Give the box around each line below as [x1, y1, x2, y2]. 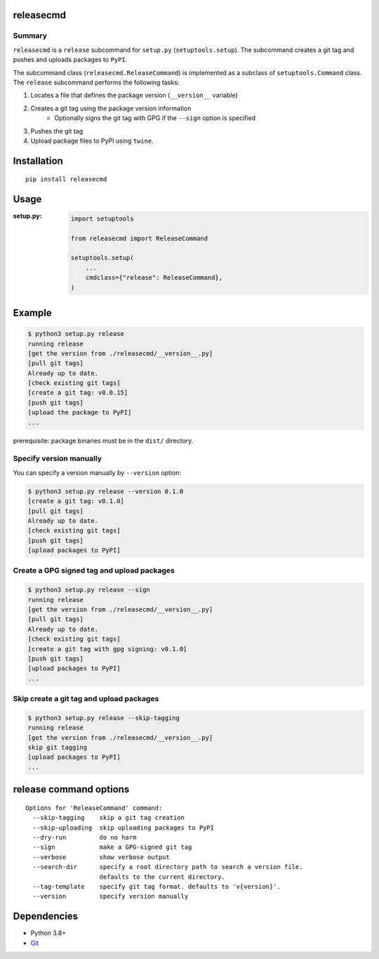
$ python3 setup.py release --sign [27, 586, 150, 594]
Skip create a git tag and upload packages [13, 694, 159, 704]
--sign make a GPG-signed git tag [32, 843, 192, 852]
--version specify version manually [32, 892, 189, 901]
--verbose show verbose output [32, 853, 170, 861]
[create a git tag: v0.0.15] [27, 389, 128, 397]
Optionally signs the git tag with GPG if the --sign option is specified [54, 114, 256, 122]
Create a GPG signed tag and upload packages [13, 566, 175, 575]
